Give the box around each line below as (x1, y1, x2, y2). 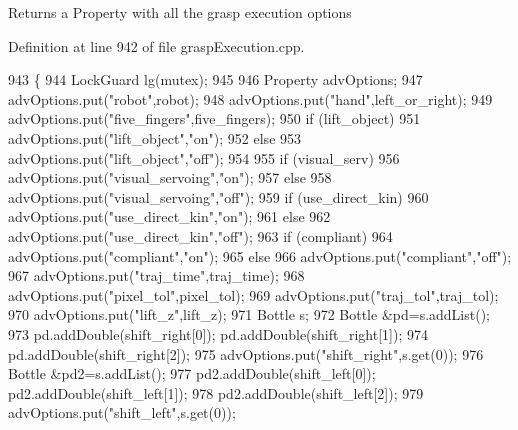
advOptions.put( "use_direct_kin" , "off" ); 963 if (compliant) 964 (8, 225, 393, 246)
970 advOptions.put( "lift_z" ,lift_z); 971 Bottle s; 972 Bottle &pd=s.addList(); (8, 304, 490, 325)
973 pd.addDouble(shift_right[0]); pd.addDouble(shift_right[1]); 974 (8, 323, 428, 344)
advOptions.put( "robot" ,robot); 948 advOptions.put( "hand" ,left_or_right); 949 (8, 88, 493, 109)
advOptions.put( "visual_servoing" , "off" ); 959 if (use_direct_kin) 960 (8, 186, 429, 207)
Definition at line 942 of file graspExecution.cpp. (8, 35, 305, 56)
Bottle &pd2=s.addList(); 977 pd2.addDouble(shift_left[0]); (8, 363, 376, 384)
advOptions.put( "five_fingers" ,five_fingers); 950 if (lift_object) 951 (8, 108, 421, 129)
